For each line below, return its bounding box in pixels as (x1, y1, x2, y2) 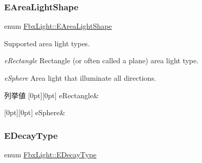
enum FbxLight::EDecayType (4, 149, 97, 159)
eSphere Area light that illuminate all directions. (4, 73, 156, 83)
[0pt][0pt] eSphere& (4, 107, 66, 118)
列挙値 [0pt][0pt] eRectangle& (4, 89, 99, 100)
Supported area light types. (4, 38, 90, 48)
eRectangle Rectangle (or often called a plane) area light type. (4, 55, 199, 66)
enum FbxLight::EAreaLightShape (4, 21, 112, 31)
